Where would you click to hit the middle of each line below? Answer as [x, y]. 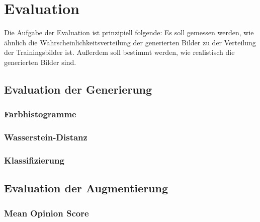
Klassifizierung [34, 160]
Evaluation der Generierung [78, 89]
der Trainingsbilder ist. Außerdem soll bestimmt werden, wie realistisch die [119, 52]
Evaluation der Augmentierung [86, 188]
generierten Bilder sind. [40, 62]
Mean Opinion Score [47, 213]
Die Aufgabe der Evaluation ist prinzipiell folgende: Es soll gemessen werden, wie [129, 32]
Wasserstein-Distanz [46, 137]
